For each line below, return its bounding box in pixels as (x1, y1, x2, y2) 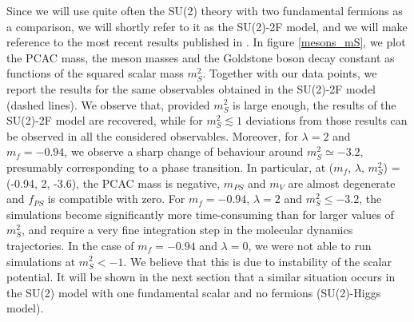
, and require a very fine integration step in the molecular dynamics (22, 221, 353, 238)
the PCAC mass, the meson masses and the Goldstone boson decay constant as (6, 49, 395, 66)
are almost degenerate (288, 174, 396, 191)
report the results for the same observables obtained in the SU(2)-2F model (6, 80, 376, 97)
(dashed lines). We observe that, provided (6, 96, 210, 113)
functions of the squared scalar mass (6, 65, 184, 81)
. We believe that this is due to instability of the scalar (123, 252, 392, 269)
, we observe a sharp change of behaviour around (64, 143, 304, 160)
